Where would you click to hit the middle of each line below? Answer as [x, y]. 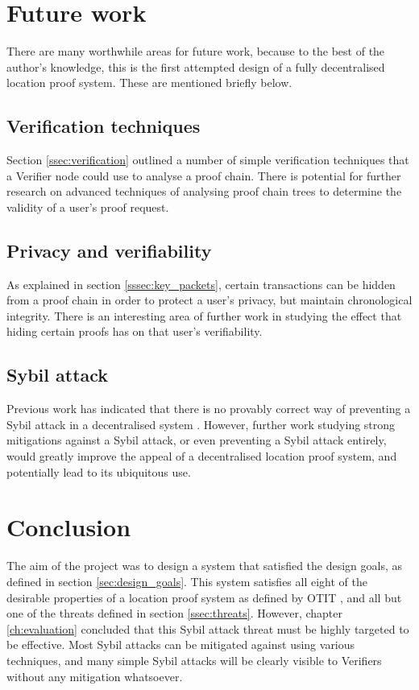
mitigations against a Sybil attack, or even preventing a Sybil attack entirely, [197, 440]
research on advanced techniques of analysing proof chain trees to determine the [204, 191]
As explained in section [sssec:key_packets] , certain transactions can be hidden [201, 284]
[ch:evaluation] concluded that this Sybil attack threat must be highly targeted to [208, 628]
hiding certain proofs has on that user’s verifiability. [135, 331]
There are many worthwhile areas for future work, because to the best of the [196, 51]
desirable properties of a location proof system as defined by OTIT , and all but [204, 597]
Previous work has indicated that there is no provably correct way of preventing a [209, 409]
